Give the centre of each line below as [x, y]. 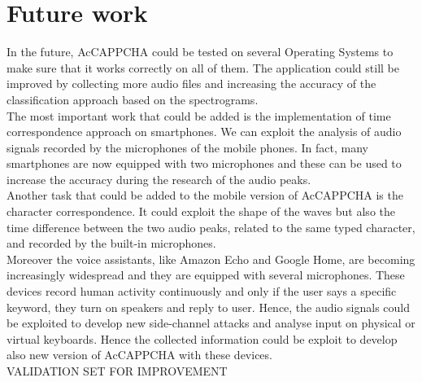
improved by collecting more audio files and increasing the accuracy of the [191, 83]
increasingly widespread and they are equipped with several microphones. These [206, 275]
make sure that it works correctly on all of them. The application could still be [203, 67]
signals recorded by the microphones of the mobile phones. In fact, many [187, 147]
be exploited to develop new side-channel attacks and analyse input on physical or [211, 323]
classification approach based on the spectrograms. [133, 99]
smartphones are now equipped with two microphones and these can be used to [204, 163]
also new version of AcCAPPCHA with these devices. [139, 355]
